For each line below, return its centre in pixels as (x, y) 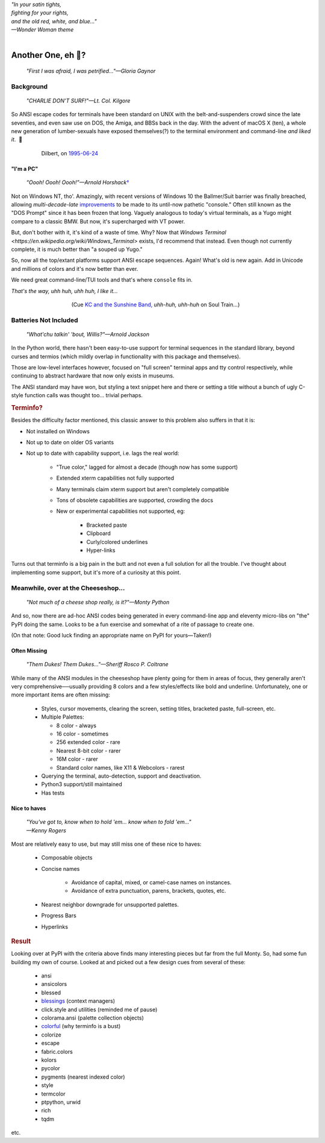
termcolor (53, 1094)
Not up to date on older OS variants (70, 442)
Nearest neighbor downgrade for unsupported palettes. (110, 904)
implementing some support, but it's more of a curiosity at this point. (96, 572)
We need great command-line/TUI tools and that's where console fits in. (102, 280)
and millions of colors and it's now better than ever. (75, 268)
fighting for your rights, (40, 13)
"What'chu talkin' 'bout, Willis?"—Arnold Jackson (88, 334)
